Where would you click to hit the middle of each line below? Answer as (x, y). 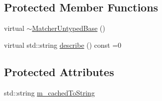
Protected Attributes (59, 71)
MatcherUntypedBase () (69, 28)
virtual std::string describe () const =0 (63, 45)
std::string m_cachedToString (49, 92)
